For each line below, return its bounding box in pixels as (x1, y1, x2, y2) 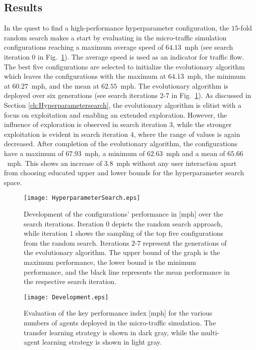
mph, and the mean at (32, 80, 99, 91)
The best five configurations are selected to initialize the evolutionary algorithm (4, 61, 245, 71)
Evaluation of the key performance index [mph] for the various (24, 308, 213, 318)
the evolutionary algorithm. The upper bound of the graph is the (24, 247, 220, 257)
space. (4, 177, 22, 187)
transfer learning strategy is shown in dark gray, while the (24, 327, 199, 337)
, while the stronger (173, 119, 232, 129)
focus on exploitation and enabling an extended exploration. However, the (4, 109, 227, 120)
